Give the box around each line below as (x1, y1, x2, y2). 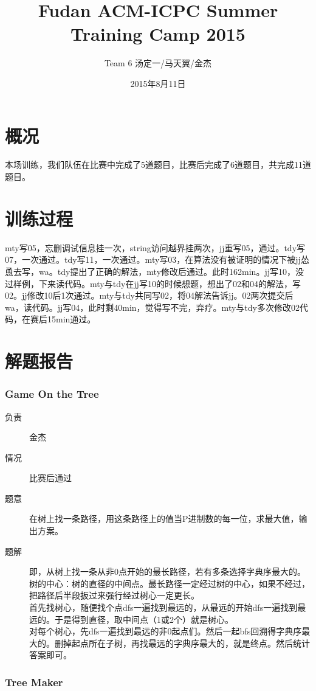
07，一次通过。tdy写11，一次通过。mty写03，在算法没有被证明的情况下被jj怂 (5, 253, 309, 266)
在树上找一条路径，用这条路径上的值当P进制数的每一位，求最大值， (29, 512, 299, 525)
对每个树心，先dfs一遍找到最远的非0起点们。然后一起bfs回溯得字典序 (29, 625, 302, 637)
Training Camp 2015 (70, 21, 246, 46)
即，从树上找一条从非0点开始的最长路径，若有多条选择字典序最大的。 (29, 565, 306, 578)
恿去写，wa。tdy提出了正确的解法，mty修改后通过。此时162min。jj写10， (5, 265, 295, 277)
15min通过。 (47, 313, 96, 325)
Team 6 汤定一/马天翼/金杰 (104, 57, 212, 69)
